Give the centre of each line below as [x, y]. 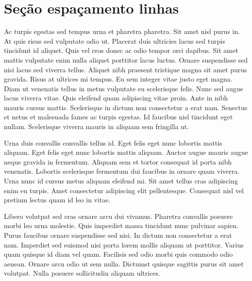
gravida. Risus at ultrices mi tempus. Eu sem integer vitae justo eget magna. [118, 79]
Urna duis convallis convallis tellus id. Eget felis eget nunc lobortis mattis [113, 142]
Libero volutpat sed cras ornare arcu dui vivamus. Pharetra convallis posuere [118, 216]
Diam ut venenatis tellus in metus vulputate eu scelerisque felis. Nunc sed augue [124, 88]
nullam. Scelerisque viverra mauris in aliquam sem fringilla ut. [97, 126]
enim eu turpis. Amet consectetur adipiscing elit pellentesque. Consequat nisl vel [124, 190]
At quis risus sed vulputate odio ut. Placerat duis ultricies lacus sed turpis [115, 41]
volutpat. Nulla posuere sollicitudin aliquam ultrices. [82, 273]
